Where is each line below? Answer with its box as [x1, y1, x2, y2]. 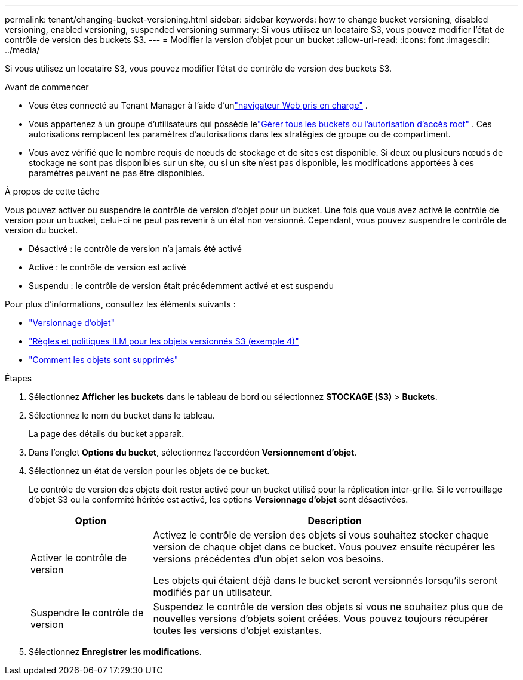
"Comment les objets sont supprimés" [29, 355, 179, 365]
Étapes [5, 373, 32, 383]
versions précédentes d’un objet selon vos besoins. [153, 553, 384, 565]
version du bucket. [5, 225, 78, 235]
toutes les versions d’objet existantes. [153, 624, 322, 636]
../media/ [5, 45, 40, 55]
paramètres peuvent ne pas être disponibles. [29, 168, 205, 178]
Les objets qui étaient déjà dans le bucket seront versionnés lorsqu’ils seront [153, 574, 497, 586]
